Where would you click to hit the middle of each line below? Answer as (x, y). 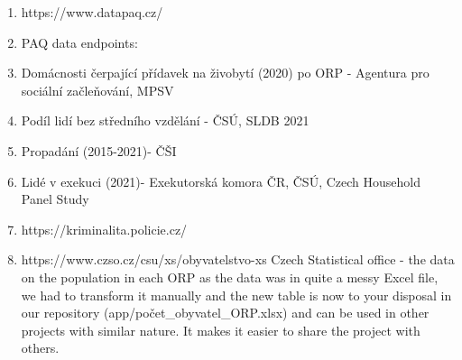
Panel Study (55, 199)
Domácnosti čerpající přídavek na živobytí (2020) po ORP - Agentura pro (225, 73)
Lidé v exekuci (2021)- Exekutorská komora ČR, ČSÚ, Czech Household (221, 181)
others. (40, 348)
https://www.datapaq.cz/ (92, 12)
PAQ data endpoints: (79, 42)
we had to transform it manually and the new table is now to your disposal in (236, 295)
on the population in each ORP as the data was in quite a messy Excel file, (230, 277)
